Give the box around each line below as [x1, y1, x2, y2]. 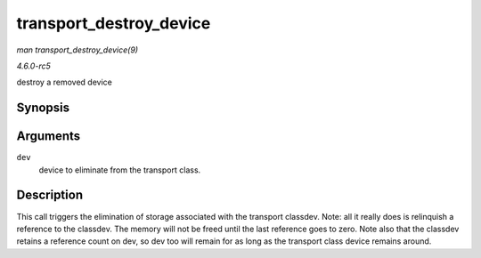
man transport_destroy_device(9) [16, 44, 138, 55]
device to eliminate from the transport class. [38, 165, 201, 175]
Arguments [16, 129, 81, 144]
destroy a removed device [16, 77, 113, 88]
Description [16, 188, 84, 203]
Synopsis [16, 101, 70, 116]
